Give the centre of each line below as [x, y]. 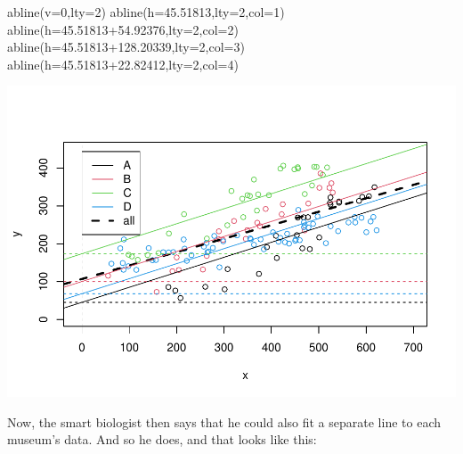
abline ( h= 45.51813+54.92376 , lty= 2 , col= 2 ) [123, 29]
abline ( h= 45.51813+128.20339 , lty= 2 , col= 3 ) [126, 47]
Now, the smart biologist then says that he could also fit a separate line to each [224, 421]
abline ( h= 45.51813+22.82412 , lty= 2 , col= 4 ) [123, 64]
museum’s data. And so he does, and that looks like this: [162, 439]
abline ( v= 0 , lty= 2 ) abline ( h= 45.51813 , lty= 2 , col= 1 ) [146, 12]
